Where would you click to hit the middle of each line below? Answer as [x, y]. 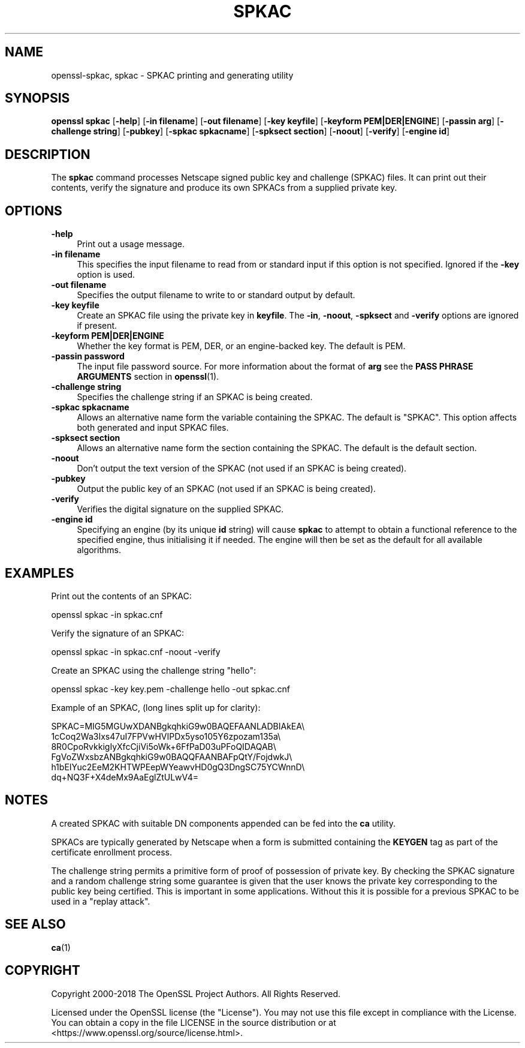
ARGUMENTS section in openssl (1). [148, 377]
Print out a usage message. [131, 244]
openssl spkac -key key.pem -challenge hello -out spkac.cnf [171, 689]
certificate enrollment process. [111, 852]
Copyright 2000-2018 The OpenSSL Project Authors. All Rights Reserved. [196, 993]
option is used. [106, 275]
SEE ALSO [35, 924]
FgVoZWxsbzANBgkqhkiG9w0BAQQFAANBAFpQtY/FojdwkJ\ [172, 756]
